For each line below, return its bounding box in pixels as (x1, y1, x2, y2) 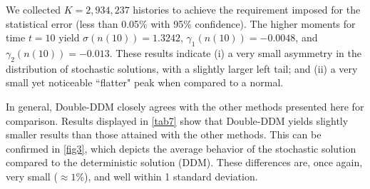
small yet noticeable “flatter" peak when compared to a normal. (6, 75, 284, 90)
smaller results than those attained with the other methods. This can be (6, 127, 322, 142)
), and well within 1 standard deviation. (84, 168, 258, 183)
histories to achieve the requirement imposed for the (133, 2, 361, 16)
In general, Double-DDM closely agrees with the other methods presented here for (6, 98, 364, 113)
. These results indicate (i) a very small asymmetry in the (109, 45, 361, 60)
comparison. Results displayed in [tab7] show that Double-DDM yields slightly (6, 113, 349, 128)
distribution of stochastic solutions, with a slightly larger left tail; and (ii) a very (6, 61, 358, 76)
